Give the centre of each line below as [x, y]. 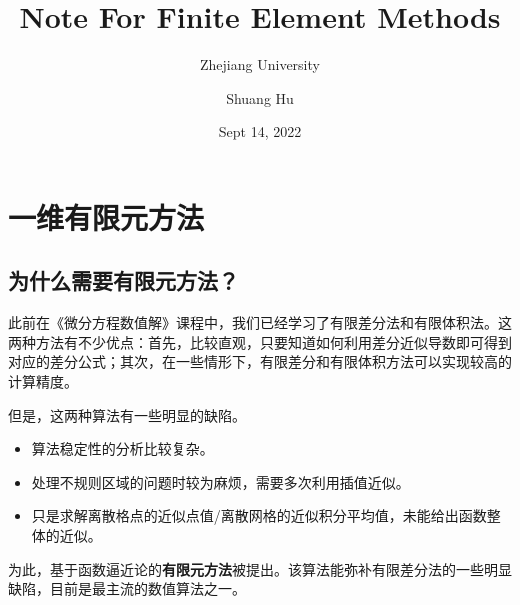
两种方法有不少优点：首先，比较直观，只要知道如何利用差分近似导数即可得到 [260, 341]
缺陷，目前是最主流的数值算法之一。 [127, 588]
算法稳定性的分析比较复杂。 [122, 448]
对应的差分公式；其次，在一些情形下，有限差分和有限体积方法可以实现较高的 [260, 361]
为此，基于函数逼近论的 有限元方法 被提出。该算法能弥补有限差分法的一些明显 [260, 568]
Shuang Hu [260, 97]
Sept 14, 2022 [260, 131]
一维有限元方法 [106, 216]
